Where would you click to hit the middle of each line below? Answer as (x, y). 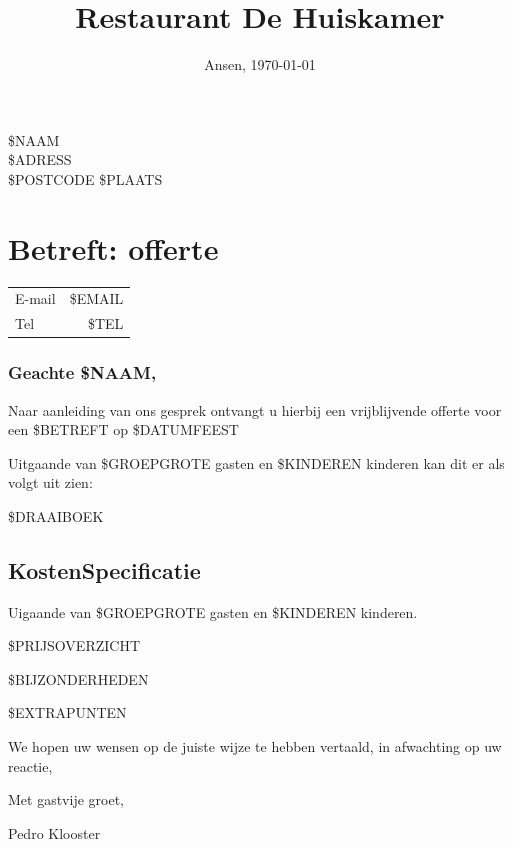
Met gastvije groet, (66, 799)
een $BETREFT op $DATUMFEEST (123, 429)
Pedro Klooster (54, 832)
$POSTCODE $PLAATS (85, 178)
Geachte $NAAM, (82, 372)
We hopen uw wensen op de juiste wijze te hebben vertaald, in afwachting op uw (255, 746)
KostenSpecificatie (104, 569)
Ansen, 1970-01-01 (260, 64)
